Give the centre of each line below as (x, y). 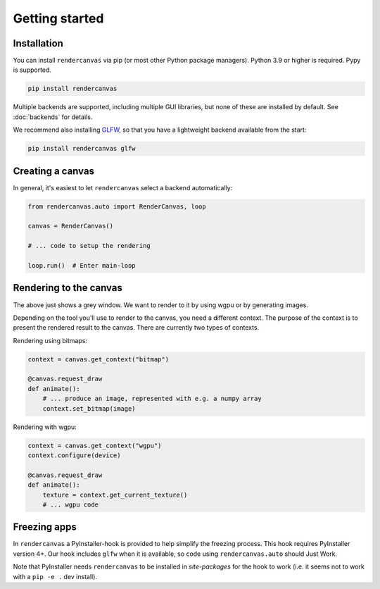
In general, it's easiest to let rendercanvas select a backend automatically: (123, 187)
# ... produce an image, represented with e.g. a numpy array (152, 399)
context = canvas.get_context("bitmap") (98, 359)
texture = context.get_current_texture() (115, 495)
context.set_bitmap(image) (89, 408)
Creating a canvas (54, 171)
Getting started (58, 18)
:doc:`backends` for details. (53, 117)
